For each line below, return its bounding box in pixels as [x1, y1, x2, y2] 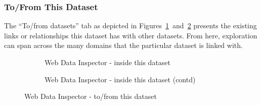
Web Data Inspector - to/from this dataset [24, 91, 157, 101]
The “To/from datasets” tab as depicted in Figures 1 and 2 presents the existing [4, 20, 257, 31]
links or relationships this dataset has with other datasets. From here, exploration [4, 30, 257, 40]
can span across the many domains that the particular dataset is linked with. [4, 40, 243, 50]
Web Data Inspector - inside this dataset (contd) [45, 74, 196, 84]
